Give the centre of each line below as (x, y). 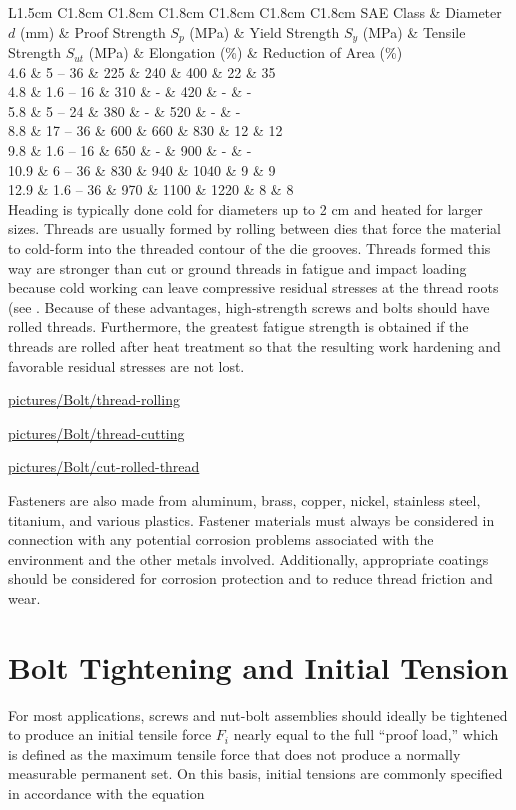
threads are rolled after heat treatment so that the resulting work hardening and (254, 345)
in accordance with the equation (106, 792)
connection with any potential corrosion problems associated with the (221, 539)
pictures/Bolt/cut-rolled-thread (104, 466)
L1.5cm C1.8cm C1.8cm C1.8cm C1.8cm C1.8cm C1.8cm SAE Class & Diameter (255, 12)
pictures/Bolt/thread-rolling (94, 399)
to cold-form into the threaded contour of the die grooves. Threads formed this (249, 247)
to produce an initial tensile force (110, 734)
